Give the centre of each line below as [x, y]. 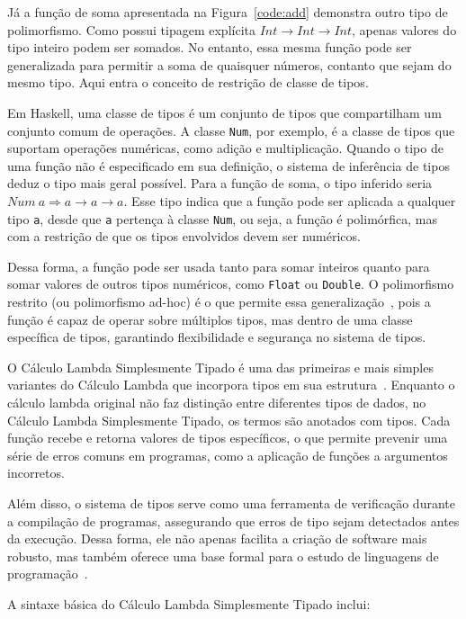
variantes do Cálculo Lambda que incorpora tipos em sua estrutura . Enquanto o [231, 385]
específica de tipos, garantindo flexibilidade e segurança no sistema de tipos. [217, 337]
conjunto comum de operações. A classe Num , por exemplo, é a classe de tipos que [231, 130]
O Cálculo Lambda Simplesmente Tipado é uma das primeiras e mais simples [220, 367]
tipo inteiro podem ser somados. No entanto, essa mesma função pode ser [210, 47]
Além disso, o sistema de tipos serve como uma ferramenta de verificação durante [231, 503]
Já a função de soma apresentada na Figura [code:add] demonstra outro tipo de [228, 12]
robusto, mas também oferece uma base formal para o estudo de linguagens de [223, 556]
